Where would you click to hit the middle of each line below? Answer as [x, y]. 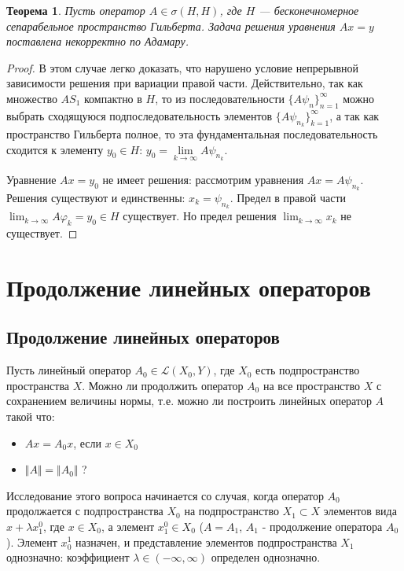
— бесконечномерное [309, 10]
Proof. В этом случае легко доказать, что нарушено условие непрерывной [183, 67]
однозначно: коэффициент [68, 557]
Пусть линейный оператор [69, 370]
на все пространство [311, 385]
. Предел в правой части [288, 197]
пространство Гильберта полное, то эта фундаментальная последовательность [192, 133]
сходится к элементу [55, 149]
